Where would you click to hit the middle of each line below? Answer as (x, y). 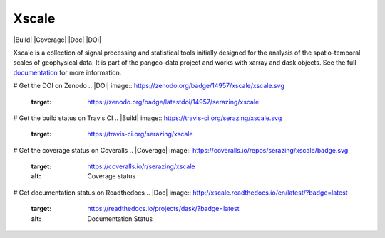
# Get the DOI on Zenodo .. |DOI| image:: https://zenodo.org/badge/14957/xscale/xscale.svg (149, 86)
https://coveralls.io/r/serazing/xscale (141, 166)
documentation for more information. (67, 72)
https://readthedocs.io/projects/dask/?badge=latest (163, 209)
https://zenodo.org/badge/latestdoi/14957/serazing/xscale (173, 102)
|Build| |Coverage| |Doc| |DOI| (57, 40)
